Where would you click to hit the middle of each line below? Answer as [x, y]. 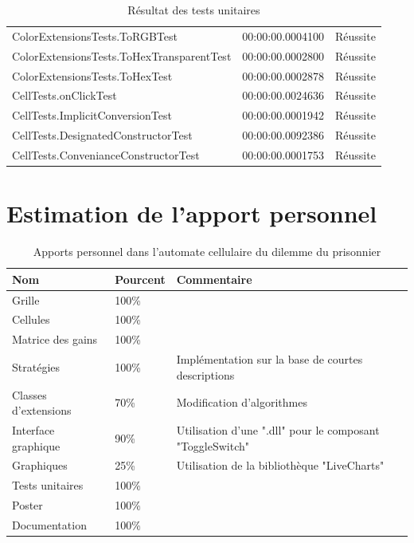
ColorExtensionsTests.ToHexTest [92, 75]
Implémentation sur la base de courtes [269, 359]
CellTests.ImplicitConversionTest [92, 115]
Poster [27, 505]
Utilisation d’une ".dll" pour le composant [278, 429]
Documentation [49, 524]
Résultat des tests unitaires [194, 10]
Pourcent [140, 279]
